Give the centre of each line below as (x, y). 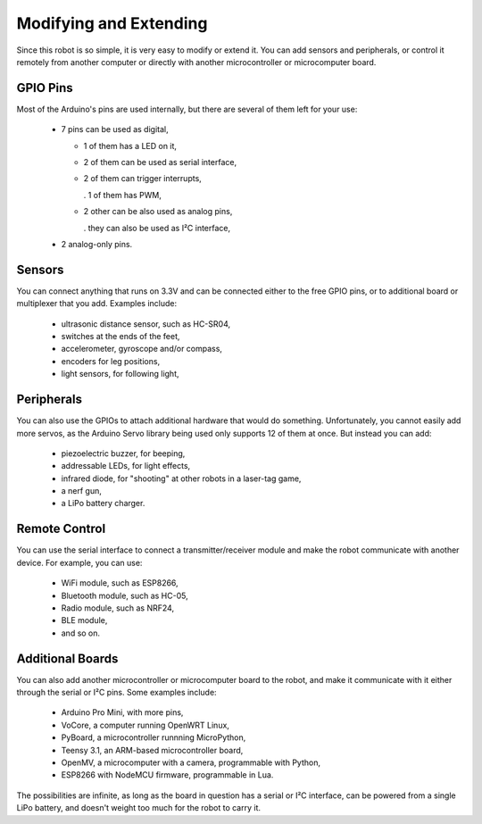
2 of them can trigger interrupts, (143, 179)
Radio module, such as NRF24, (117, 608)
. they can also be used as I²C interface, (157, 228)
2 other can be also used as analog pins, (158, 212)
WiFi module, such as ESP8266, (120, 583)
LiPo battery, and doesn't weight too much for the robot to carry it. (138, 808)
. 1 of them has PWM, (123, 195)
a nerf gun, (82, 491)
